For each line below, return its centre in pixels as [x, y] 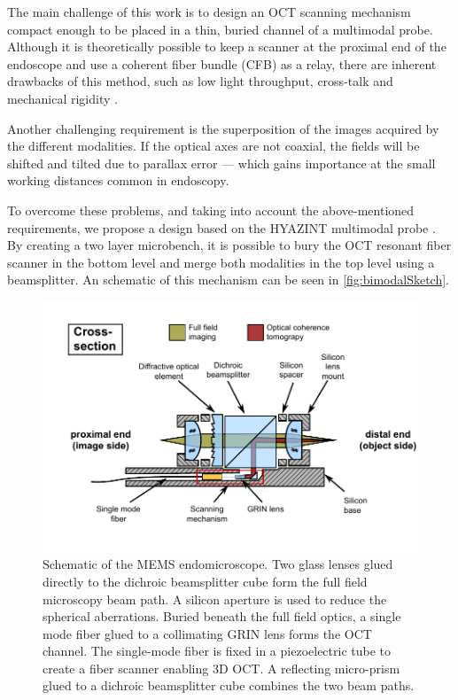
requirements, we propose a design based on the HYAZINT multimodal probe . [221, 227]
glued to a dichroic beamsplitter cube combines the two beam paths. [229, 685]
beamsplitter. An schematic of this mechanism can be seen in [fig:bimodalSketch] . [228, 280]
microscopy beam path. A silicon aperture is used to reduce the [215, 599]
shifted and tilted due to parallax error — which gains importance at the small [221, 163]
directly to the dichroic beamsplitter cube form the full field [205, 581]
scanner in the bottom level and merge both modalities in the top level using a [221, 262]
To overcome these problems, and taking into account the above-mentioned [211, 210]
